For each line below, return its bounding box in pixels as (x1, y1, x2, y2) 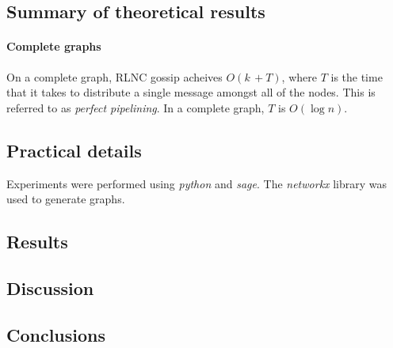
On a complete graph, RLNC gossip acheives (6, 68, 223, 85)
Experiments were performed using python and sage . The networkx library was (6, 175, 387, 191)
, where (281, 68, 317, 85)
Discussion (6, 275, 94, 300)
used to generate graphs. (6, 191, 125, 207)
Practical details (6, 138, 142, 162)
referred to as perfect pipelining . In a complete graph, (6, 99, 265, 115)
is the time (330, 68, 383, 85)
